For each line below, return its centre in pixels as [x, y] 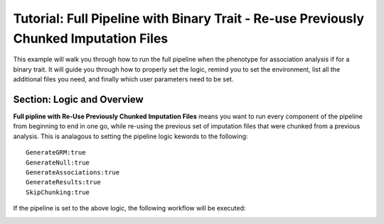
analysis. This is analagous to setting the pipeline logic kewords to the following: [130, 136]
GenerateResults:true [63, 182]
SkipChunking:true [58, 192]
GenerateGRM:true [56, 153]
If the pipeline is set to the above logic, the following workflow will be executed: [129, 208]
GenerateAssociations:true [73, 172]
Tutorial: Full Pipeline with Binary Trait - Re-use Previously [189, 18]
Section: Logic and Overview [78, 99]
